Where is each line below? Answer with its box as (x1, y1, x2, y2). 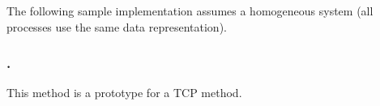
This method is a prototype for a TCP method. (6, 84, 242, 101)
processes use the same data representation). (6, 18, 227, 35)
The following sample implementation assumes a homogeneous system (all (6, 2, 374, 19)
